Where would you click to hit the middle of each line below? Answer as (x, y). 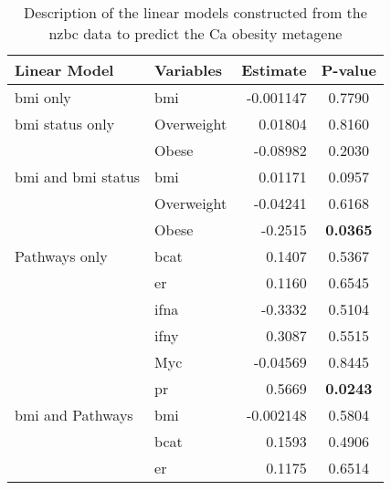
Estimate (274, 70)
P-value (349, 70)
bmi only (43, 97)
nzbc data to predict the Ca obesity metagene (195, 33)
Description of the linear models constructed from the (195, 12)
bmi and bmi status (78, 177)
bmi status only (65, 124)
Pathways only (61, 256)
